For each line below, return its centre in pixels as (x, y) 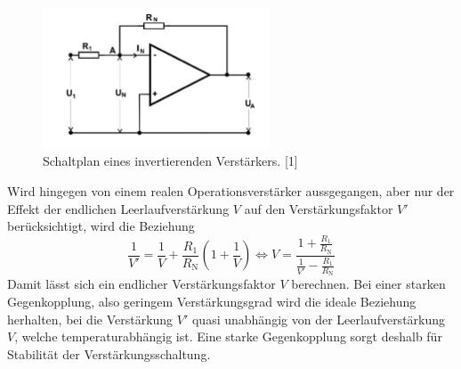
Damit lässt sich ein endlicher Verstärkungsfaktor (142, 284)
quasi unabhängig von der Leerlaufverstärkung (319, 319)
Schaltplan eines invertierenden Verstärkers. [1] (170, 161)
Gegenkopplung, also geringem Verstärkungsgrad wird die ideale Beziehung (212, 302)
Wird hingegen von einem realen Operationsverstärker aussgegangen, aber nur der (231, 190)
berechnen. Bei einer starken (368, 284)
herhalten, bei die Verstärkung (90, 319)
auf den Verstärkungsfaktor (319, 208)
